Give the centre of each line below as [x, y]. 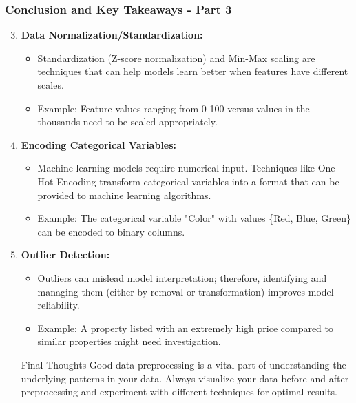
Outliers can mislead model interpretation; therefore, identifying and [182, 277]
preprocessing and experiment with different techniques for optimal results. [179, 392]
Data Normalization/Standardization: [112, 35]
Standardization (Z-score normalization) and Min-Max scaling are [176, 58]
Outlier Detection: [65, 255]
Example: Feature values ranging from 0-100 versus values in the [174, 108]
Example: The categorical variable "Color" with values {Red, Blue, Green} [195, 218]
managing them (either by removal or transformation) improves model [186, 291]
